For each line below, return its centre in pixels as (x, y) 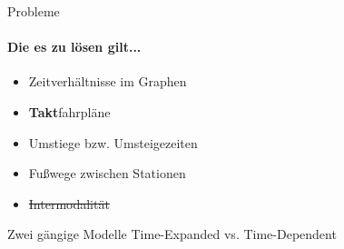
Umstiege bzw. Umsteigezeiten (113, 142)
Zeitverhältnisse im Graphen (108, 81)
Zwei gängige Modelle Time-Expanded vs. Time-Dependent (172, 234)
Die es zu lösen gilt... (74, 47)
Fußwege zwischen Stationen (107, 173)
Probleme (34, 11)
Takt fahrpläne (69, 111)
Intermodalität (69, 203)
